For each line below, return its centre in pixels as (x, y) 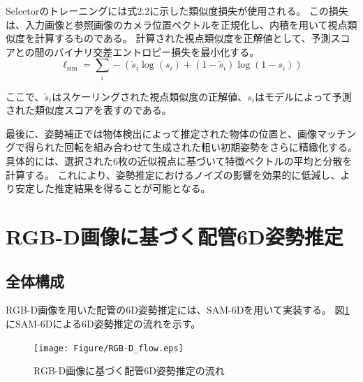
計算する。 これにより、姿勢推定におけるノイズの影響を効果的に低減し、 (173, 174)
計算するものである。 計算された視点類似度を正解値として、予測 (183, 38)
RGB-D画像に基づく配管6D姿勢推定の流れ (129, 370)
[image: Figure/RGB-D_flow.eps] (109, 348)
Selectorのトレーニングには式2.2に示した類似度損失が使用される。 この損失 (177, 10)
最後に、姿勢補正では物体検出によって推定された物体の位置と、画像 (161, 133)
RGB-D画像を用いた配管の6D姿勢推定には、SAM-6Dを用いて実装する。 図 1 (178, 310)
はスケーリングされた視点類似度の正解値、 (150, 96)
